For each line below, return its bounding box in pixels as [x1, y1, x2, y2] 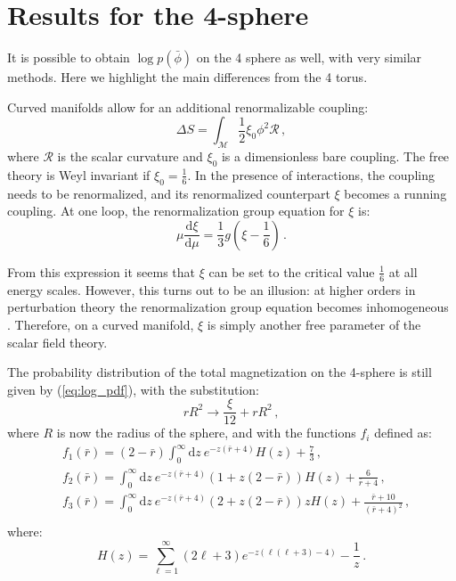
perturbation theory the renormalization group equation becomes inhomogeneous [7, 298, 449, 316]
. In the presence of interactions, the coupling [187, 165, 435, 184]
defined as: [374, 423, 432, 442]
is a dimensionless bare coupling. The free [221, 147, 450, 166]
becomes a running [344, 184, 447, 202]
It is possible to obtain [7, 48, 130, 67]
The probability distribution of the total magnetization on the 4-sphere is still [7, 363, 432, 381]
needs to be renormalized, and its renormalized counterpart [7, 184, 330, 202]
